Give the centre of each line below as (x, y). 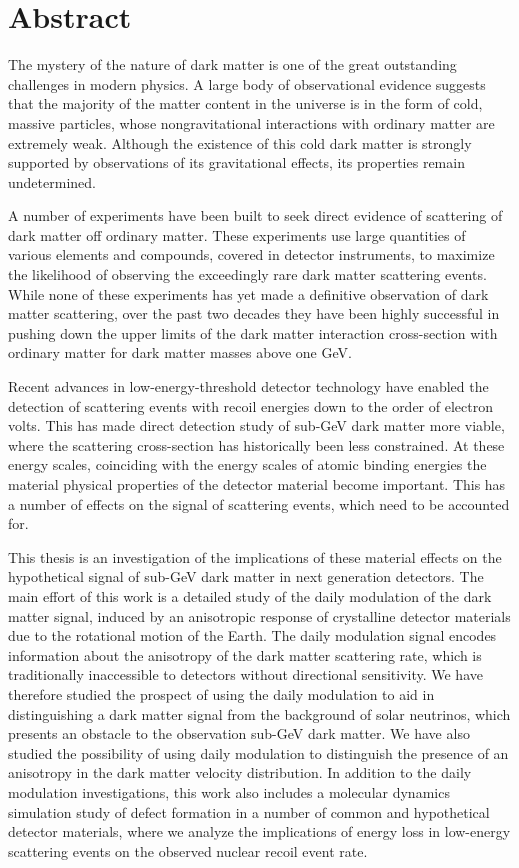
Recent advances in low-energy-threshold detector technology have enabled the (248, 386)
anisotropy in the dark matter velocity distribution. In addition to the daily (240, 772)
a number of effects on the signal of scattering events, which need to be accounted (259, 503)
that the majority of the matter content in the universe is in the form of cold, (245, 103)
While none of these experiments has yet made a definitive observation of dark (248, 293)
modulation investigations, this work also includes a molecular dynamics (229, 791)
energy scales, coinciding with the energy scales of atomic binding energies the (247, 464)
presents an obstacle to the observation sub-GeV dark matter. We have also (239, 733)
